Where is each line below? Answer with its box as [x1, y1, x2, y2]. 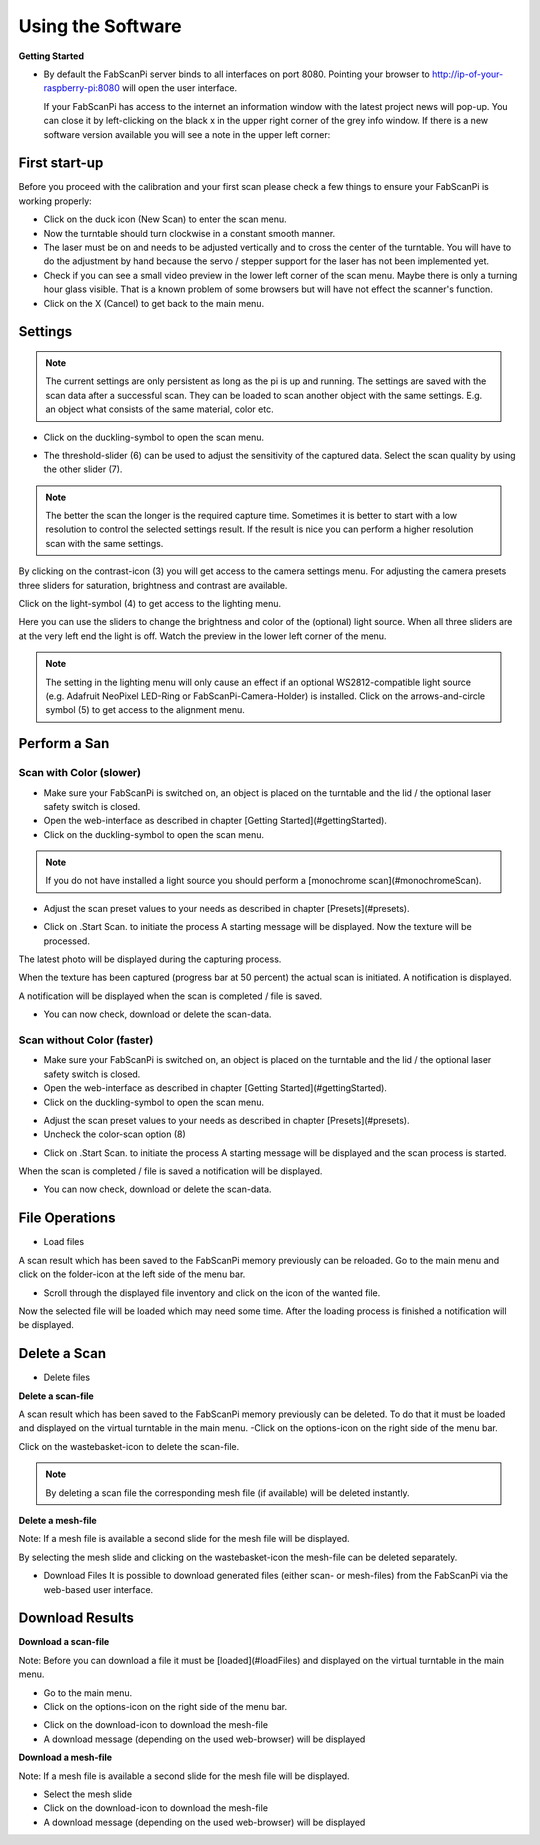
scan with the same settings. [45, 537, 164, 549]
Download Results [18, 1610, 135, 1627]
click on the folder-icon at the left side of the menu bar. [18, 1268, 246, 1280]
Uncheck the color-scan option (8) [43, 1128, 187, 1140]
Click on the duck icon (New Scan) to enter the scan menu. [43, 213, 287, 225]
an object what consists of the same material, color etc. [45, 403, 274, 415]
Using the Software [18, 15, 182, 37]
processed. [43, 935, 90, 947]
